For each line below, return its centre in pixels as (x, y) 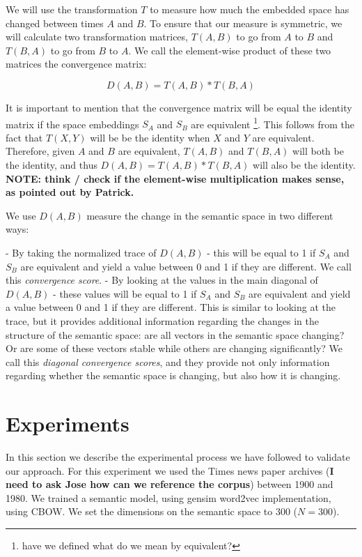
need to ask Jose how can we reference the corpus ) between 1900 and (170, 484)
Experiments (68, 424)
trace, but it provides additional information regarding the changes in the (162, 320)
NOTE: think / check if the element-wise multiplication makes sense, (175, 178)
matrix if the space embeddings (72, 124)
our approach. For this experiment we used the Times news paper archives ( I (170, 470)
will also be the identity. (304, 165)
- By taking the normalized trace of (81, 252)
